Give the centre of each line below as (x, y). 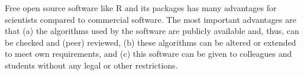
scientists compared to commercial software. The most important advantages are (151, 19)
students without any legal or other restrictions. (91, 65)
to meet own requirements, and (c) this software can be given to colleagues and (148, 54)
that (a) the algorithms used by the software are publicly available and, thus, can (152, 31)
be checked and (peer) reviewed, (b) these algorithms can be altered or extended (151, 42)
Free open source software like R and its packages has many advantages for (141, 8)
